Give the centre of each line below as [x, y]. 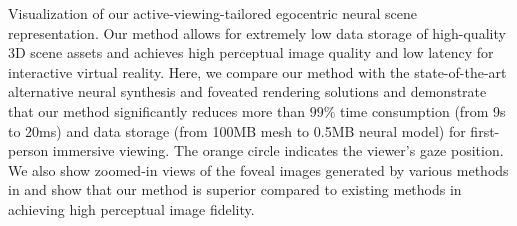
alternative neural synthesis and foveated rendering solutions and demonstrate [247, 91]
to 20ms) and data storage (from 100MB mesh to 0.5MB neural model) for [237, 130]
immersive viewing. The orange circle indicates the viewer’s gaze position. [278, 150]
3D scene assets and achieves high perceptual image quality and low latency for [251, 52]
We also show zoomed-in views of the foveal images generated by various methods [258, 169]
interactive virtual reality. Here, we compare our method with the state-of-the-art [257, 71]
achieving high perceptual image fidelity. [131, 208]
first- [485, 130]
